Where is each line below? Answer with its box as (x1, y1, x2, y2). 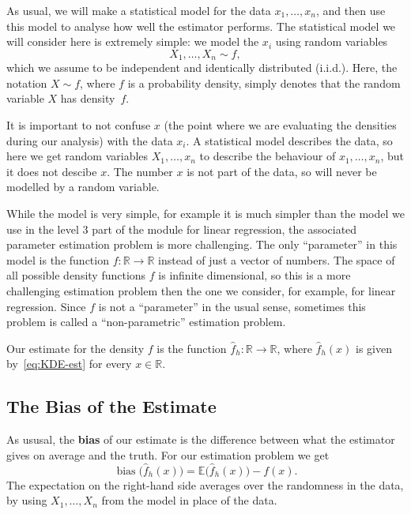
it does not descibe (6, 163, 97, 179)
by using (6, 492, 47, 508)
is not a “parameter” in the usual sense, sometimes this (98, 298, 366, 314)
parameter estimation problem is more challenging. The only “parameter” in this (6, 236, 398, 253)
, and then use (316, 2, 386, 18)
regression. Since (6, 298, 86, 314)
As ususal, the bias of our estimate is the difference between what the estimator (6, 431, 395, 448)
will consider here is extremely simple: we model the (6, 33, 259, 50)
